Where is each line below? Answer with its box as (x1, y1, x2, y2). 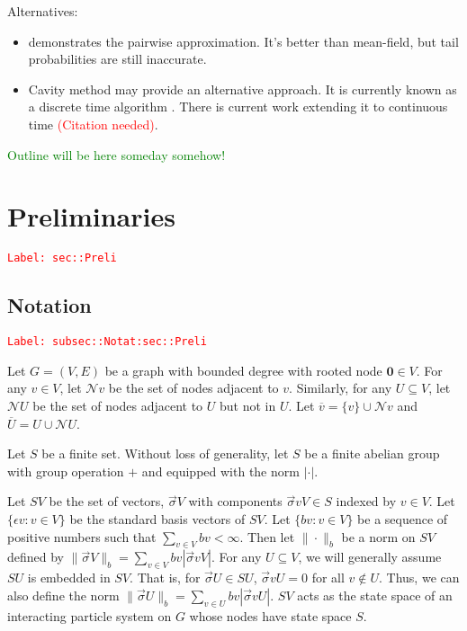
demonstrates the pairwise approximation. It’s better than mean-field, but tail (28, 31, 459, 50)
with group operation (7, 461, 124, 480)
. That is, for (130, 568, 201, 587)
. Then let (239, 527, 295, 546)
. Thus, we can (379, 568, 460, 587)
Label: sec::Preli (7, 252, 117, 265)
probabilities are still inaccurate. (28, 49, 207, 68)
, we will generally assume (298, 547, 442, 566)
